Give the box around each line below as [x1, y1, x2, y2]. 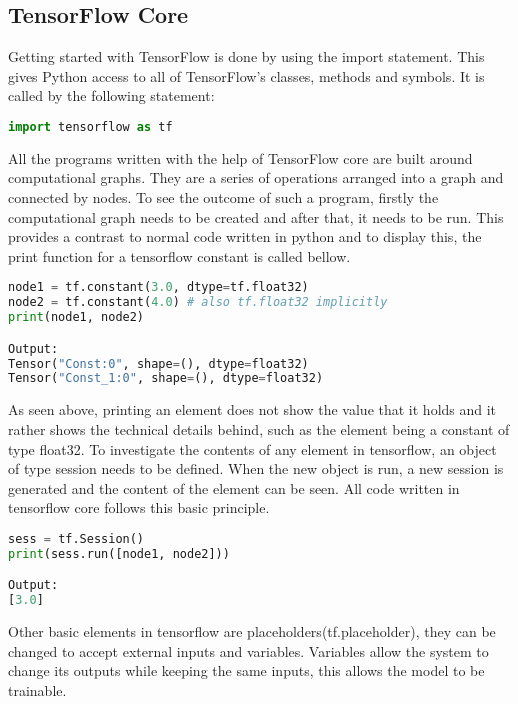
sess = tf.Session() [8, 531, 145, 546]
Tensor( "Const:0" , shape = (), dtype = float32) [8, 356, 309, 371]
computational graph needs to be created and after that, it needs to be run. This [8, 206, 504, 227]
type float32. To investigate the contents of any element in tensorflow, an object [8, 438, 497, 459]
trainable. [8, 679, 67, 700]
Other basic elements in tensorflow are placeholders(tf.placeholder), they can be [8, 621, 496, 642]
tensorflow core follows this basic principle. [8, 497, 270, 518]
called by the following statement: [8, 85, 215, 106]
